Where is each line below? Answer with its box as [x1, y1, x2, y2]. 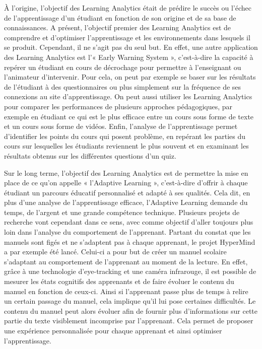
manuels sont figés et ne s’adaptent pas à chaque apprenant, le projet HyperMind [4, 236, 255, 247]
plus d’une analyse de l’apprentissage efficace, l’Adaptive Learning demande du [4, 197, 248, 207]
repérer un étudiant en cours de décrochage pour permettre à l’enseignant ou [4, 61, 241, 72]
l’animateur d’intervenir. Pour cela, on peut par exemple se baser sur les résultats [4, 72, 256, 82]
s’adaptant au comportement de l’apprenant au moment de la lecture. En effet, [4, 256, 248, 266]
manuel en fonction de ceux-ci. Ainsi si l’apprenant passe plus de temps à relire [4, 286, 248, 296]
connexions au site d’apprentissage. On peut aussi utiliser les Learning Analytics [4, 91, 252, 102]
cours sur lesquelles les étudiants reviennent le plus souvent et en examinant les [4, 141, 249, 151]
